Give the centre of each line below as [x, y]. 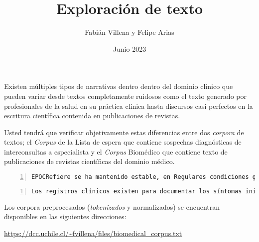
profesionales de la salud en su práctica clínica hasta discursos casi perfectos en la [129, 106]
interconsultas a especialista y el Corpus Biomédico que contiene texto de [116, 151]
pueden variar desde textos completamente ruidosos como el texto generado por [125, 96]
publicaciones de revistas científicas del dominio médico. [89, 161]
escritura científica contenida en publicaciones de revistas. [92, 116]
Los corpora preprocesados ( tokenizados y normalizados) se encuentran [112, 206]
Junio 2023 [129, 48]
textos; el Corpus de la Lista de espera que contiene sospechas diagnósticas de [123, 142]
